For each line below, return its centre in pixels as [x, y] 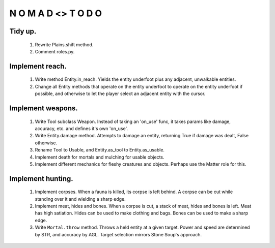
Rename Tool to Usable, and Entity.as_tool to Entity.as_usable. [100, 150]
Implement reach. [38, 66]
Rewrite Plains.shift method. [64, 44]
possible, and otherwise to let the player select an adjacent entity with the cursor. [120, 94]
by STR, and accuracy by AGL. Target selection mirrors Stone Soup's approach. [118, 234]
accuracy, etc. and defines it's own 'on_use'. [81, 128]
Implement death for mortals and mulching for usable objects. [100, 157]
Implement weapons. [44, 108]
